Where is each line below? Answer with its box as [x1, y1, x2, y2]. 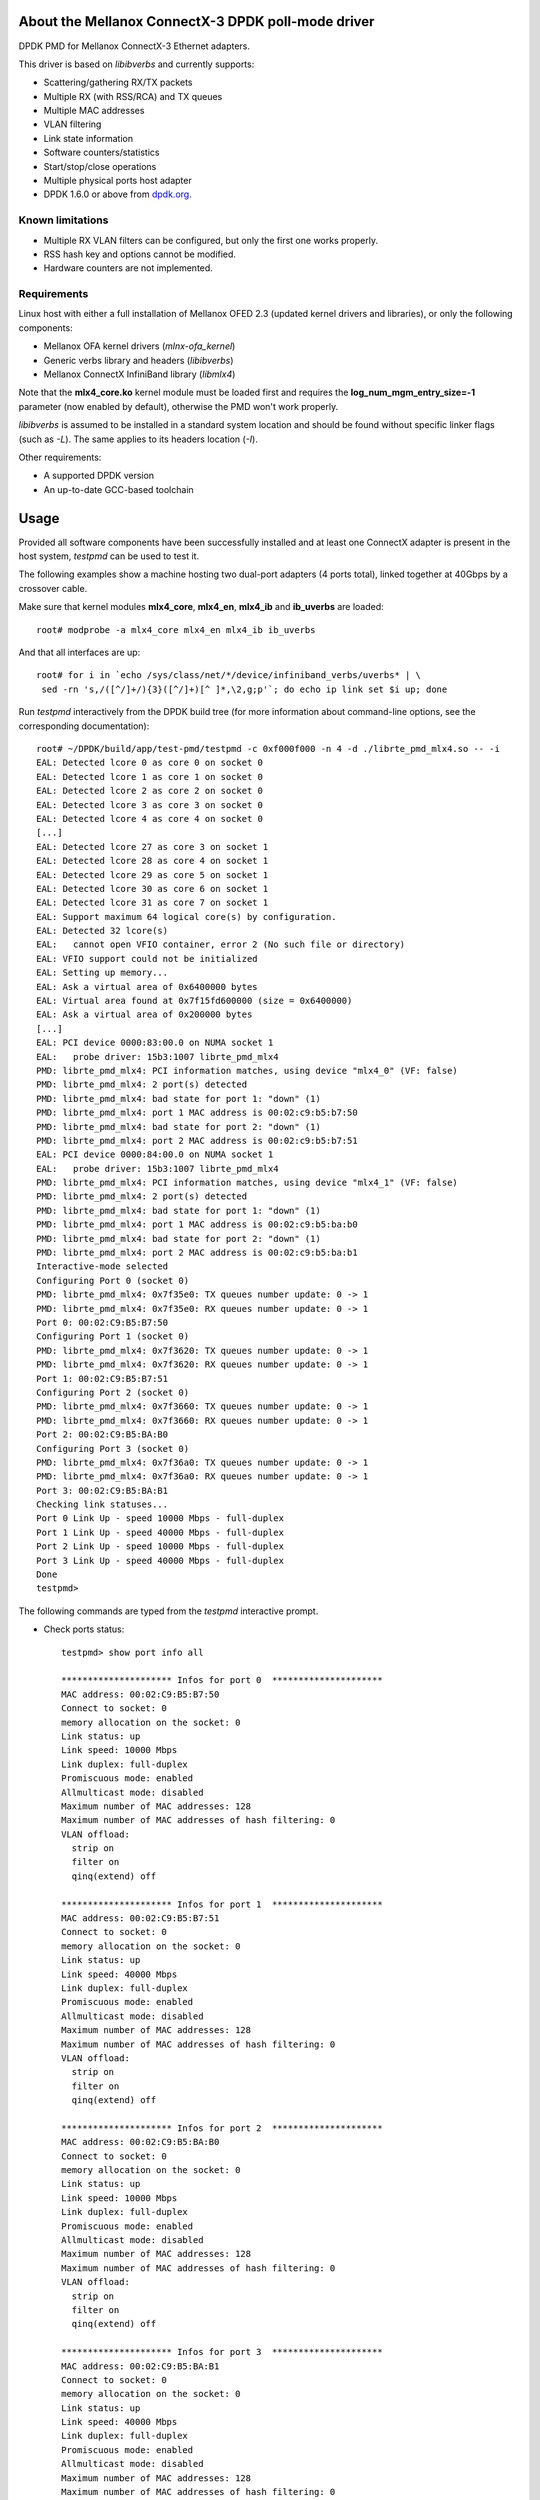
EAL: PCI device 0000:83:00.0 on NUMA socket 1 [36, 1037, 274, 1049]
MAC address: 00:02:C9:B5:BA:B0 [61, 2136, 220, 2148]
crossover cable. [18, 582, 88, 594]
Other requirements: [18, 451, 102, 463]
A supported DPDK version [43, 470, 155, 482]
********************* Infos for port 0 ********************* [61, 1675, 384, 1686]
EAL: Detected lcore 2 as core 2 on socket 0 [36, 785, 264, 797]
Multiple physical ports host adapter [43, 175, 192, 187]
